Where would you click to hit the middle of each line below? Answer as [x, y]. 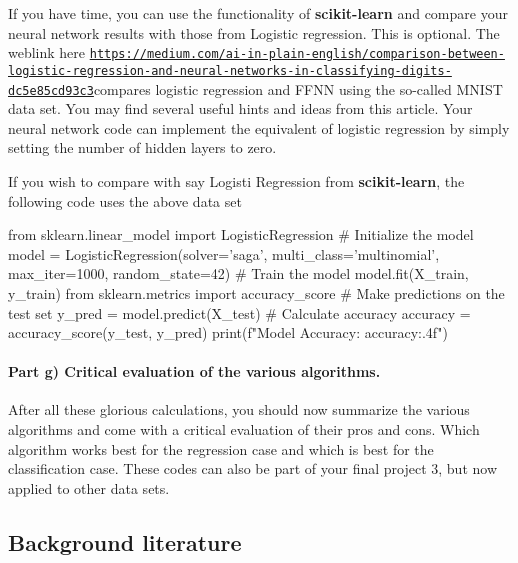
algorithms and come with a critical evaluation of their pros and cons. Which [244, 429]
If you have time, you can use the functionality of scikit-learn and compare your [258, 13]
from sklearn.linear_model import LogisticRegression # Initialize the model [241, 234]
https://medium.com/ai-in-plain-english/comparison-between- [297, 54]
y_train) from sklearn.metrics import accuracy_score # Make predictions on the [256, 292]
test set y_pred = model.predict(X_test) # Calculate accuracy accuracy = [239, 312]
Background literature [125, 541]
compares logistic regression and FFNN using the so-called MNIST [298, 88]
